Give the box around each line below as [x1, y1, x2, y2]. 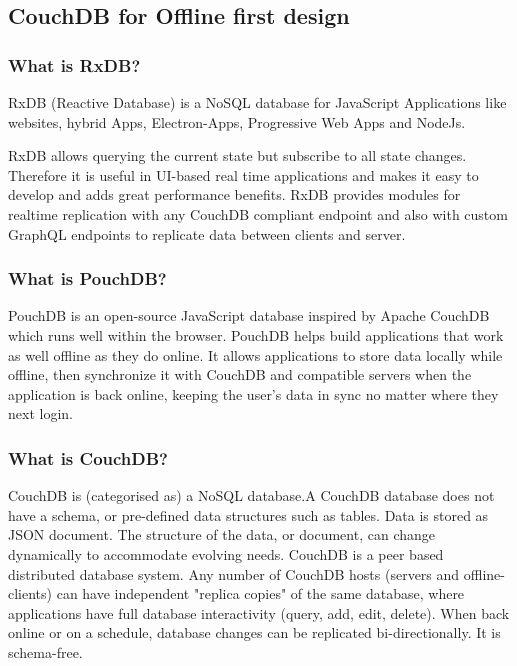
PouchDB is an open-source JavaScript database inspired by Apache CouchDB [8, 305, 490, 326]
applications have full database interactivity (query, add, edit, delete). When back [8, 602, 510, 623]
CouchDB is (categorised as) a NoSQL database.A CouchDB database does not [8, 485, 495, 506]
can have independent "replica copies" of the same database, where [56, 583, 465, 604]
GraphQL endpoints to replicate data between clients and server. [8, 223, 406, 244]
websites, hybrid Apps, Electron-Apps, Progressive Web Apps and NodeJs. [8, 111, 466, 132]
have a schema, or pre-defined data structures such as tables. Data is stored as [8, 504, 489, 525]
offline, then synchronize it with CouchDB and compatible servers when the [8, 364, 472, 385]
